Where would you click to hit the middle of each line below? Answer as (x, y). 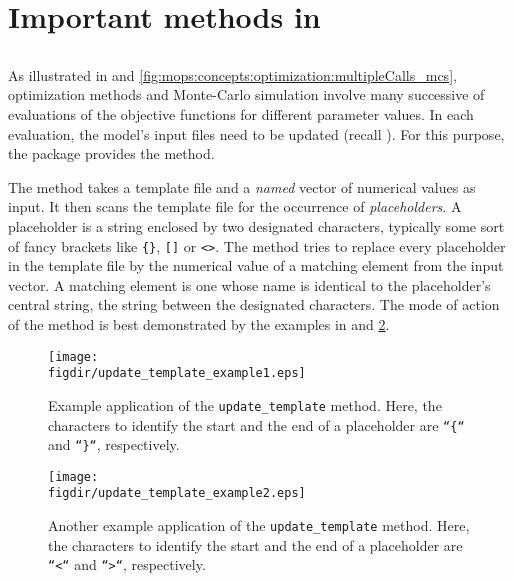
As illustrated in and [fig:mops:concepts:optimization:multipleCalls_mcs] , (232, 74)
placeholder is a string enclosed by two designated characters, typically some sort (256, 225)
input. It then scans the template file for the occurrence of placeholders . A (235, 206)
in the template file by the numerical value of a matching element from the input (256, 265)
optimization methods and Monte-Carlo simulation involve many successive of (246, 94)
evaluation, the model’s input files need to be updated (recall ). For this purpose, (256, 133)
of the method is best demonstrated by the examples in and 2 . (199, 323)
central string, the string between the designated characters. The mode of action (254, 304)
